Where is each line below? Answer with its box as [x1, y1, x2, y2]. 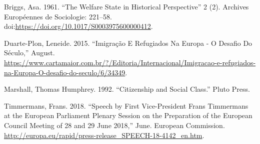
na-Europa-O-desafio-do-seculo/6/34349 [4, 67, 125, 77]
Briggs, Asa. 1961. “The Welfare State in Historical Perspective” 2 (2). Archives [4, 1, 249, 11]
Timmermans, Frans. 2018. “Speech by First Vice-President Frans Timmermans [4, 100, 248, 111]
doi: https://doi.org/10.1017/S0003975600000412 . [4, 21, 153, 31]
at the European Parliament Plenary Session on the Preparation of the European [4, 110, 252, 121]
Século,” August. [4, 47, 55, 58]
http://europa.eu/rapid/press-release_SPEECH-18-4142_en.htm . [4, 130, 204, 140]
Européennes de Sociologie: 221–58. [4, 11, 112, 21]
